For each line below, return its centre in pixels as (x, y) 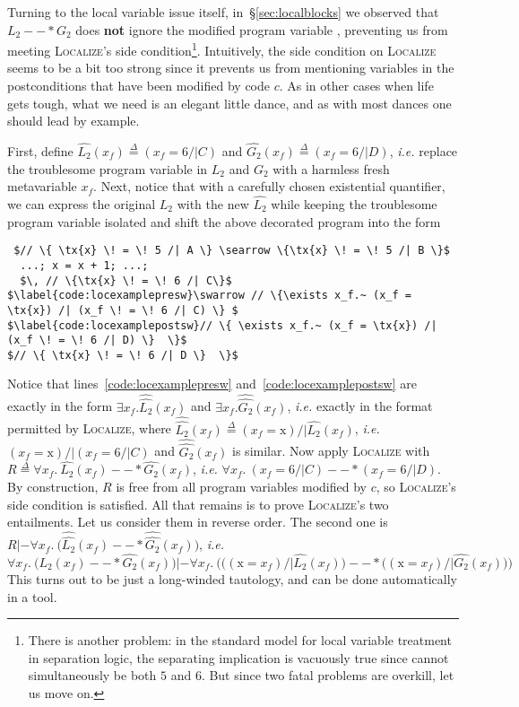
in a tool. (32, 596)
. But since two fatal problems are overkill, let (328, 675)
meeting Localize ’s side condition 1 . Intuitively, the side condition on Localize (222, 49)
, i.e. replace (424, 151)
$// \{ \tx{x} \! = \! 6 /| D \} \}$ (123, 355)
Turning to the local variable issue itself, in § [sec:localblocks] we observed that (223, 12)
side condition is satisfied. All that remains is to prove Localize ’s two (198, 504)
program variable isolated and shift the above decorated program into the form (224, 221)
